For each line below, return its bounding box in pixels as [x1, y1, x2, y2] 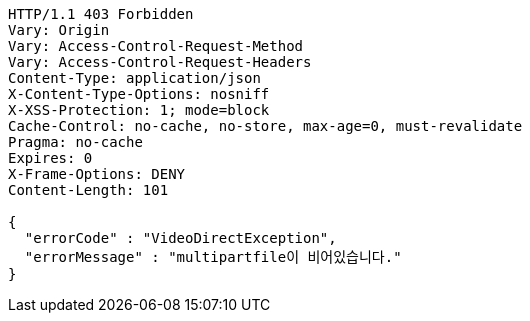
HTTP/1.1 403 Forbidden [8, 6, 194, 22]
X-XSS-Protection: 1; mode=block [8, 102, 270, 118]
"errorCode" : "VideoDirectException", [24, 230, 337, 246]
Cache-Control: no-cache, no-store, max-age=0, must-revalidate [8, 118, 523, 134]
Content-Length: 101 [8, 182, 169, 198]
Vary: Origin [8, 22, 110, 38]
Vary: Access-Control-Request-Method [8, 38, 304, 54]
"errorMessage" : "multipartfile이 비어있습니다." [24, 249, 402, 265]
